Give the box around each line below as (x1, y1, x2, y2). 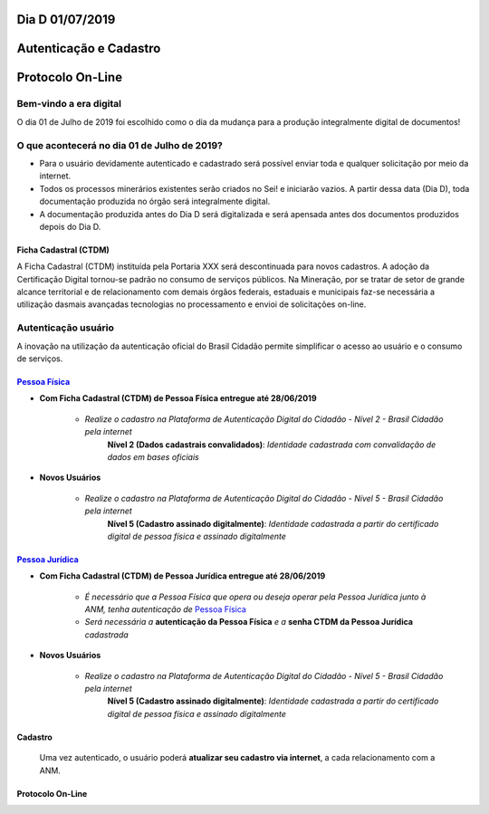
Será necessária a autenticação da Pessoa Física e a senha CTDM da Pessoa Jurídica (84, 617, 414, 627)
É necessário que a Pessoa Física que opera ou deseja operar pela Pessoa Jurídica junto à (84, 591, 427, 602)
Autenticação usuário (16, 321, 115, 334)
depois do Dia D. (39, 221, 101, 232)
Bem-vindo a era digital (16, 98, 122, 110)
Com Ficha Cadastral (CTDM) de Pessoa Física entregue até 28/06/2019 (39, 393, 317, 404)
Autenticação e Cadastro (16, 41, 161, 56)
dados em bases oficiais (107, 451, 199, 462)
